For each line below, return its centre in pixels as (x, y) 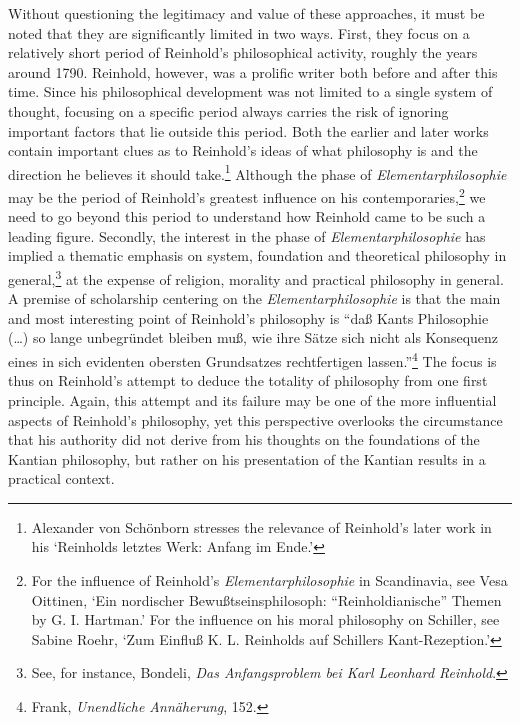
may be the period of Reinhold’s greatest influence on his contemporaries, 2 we (247, 195)
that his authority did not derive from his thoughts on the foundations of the (244, 439)
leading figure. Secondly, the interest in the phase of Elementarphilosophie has (247, 235)
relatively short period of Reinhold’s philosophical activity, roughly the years (243, 52)
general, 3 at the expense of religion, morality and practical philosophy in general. (256, 277)
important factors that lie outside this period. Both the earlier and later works (248, 130)
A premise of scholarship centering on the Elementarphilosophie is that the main (254, 298)
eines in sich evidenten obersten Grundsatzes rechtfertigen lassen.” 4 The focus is (252, 359)
